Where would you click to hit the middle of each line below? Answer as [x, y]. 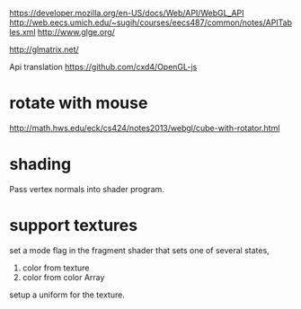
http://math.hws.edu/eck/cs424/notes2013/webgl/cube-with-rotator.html [145, 128]
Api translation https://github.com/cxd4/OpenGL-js [103, 67]
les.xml [22, 32]
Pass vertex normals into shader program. [87, 189]
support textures [73, 226]
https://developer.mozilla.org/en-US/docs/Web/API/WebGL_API [127, 13]
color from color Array [63, 277]
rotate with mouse [79, 103]
